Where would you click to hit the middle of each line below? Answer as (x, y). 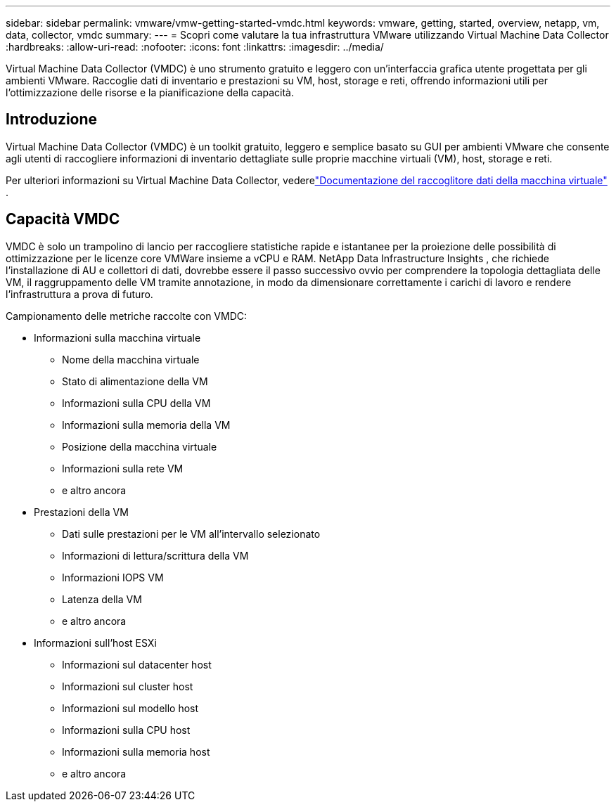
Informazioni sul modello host (130, 708)
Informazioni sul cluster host (128, 686)
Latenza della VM (102, 599)
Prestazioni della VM (81, 512)
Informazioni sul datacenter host (137, 664)
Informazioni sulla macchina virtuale (117, 337)
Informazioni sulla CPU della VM (136, 403)
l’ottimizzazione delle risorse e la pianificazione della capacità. (150, 92)
